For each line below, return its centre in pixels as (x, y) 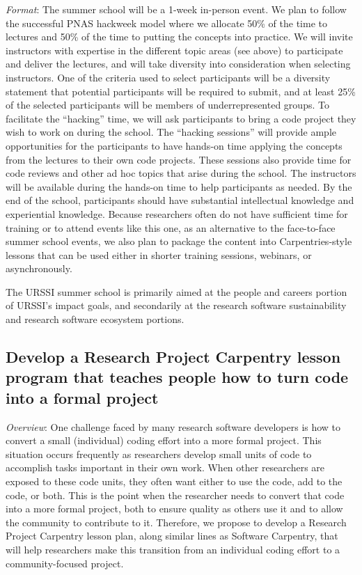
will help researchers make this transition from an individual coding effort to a (173, 549)
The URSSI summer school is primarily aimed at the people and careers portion (176, 291)
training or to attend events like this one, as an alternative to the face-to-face (171, 227)
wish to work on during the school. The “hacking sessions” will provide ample (171, 132)
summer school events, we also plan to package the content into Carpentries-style (179, 241)
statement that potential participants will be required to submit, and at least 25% (181, 91)
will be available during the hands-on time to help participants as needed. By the (179, 186)
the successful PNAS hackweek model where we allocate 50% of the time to (166, 23)
